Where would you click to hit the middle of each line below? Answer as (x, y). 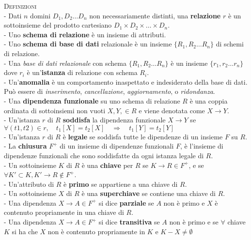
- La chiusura (25, 146)
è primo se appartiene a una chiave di (121, 184)
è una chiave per (107, 165)
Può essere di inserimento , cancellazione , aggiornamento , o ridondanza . (110, 91)
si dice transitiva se (129, 222)
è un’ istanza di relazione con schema (82, 72)
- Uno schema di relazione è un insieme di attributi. (85, 34)
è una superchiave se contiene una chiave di (149, 193)
